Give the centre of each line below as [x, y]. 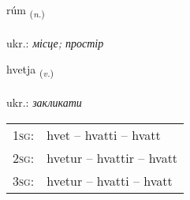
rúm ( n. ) [26, 11]
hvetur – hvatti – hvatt [110, 180]
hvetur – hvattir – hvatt [112, 157]
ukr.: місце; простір [55, 42]
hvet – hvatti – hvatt [104, 134]
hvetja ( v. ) [30, 70]
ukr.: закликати [44, 102]
